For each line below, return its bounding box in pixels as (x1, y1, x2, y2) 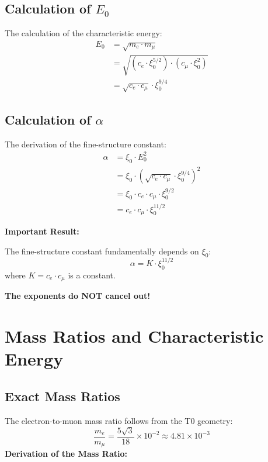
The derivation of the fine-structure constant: (5, 137, 166, 150)
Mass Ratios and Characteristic (5, 324, 264, 348)
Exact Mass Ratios (5, 387, 120, 405)
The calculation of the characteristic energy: (5, 27, 162, 39)
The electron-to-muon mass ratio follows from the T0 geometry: (5, 414, 233, 426)
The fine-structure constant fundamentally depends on (5, 244, 199, 257)
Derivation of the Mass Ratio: (5, 447, 127, 460)
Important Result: (5, 225, 79, 237)
